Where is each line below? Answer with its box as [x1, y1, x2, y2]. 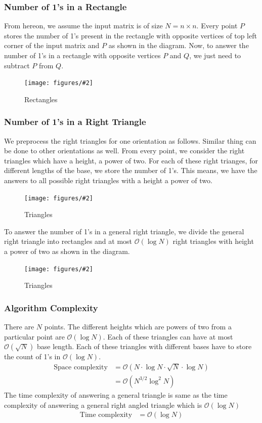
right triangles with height [172, 236, 254, 246]
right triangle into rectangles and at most [4, 236, 133, 246]
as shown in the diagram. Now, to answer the [108, 40, 249, 51]
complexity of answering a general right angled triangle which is [4, 399, 202, 410]
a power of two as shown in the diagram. [4, 246, 130, 257]
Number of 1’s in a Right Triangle [4, 115, 146, 128]
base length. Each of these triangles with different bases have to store [36, 341, 252, 352]
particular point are [4, 331, 65, 342]
